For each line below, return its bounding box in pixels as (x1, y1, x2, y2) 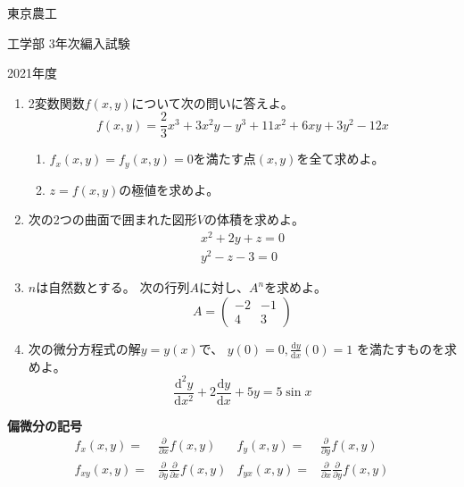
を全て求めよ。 (296, 149, 385, 168)
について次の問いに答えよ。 (131, 93, 294, 112)
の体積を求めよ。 (203, 210, 304, 229)
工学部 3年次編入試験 (7, 33, 130, 52)
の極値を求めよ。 (119, 180, 220, 198)
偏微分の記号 (7, 416, 82, 434)
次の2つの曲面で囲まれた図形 (28, 210, 197, 229)
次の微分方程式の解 (28, 339, 141, 357)
